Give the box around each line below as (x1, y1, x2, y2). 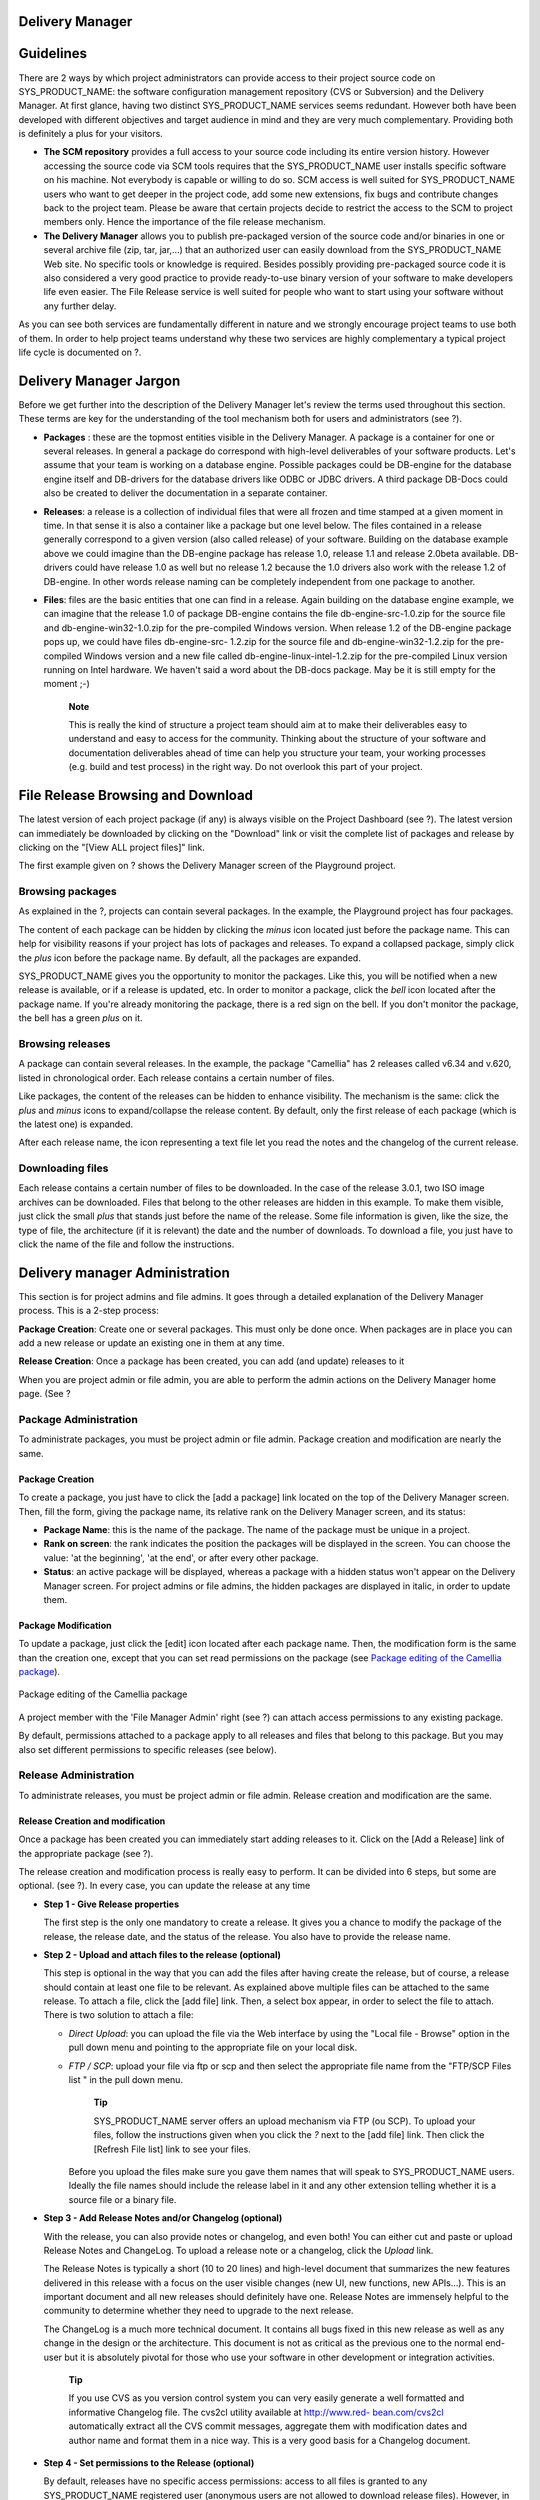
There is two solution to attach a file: (43, 2009, 194, 2021)
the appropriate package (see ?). (18, 1847, 154, 1859)
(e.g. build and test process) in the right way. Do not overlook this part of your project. (68, 761, 424, 773)
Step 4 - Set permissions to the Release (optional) (43, 2457, 255, 2469)
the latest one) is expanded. (18, 1118, 134, 1130)
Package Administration (18, 1413, 139, 1426)
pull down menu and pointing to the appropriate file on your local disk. (68, 2041, 358, 2054)
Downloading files (18, 1161, 109, 1175)
